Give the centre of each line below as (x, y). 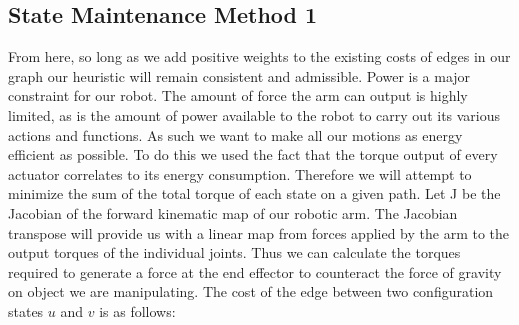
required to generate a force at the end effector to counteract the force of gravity (255, 271)
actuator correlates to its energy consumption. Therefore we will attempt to (240, 173)
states (26, 310)
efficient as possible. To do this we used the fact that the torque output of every (253, 154)
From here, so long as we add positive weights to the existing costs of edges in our (259, 56)
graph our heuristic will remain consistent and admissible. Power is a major (239, 75)
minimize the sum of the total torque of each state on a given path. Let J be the (254, 193)
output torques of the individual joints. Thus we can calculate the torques (234, 252)
